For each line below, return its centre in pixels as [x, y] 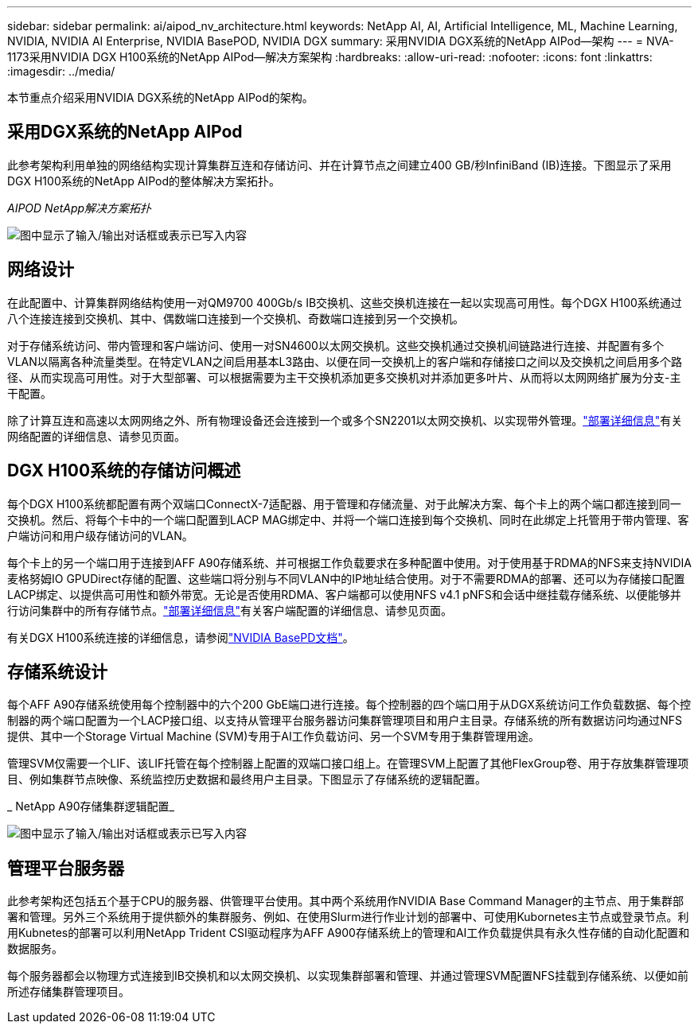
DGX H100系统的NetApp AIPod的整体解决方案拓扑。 [144, 181]
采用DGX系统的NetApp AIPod [125, 132]
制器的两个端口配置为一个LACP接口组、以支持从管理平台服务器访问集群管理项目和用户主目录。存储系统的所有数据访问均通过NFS [345, 721]
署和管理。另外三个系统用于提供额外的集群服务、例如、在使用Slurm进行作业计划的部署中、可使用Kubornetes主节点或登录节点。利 [348, 917]
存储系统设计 [57, 671]
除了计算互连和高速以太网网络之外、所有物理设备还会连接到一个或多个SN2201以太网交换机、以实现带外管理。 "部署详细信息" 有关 [345, 420]
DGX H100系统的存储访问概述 [124, 471]
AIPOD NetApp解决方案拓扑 [80, 208]
